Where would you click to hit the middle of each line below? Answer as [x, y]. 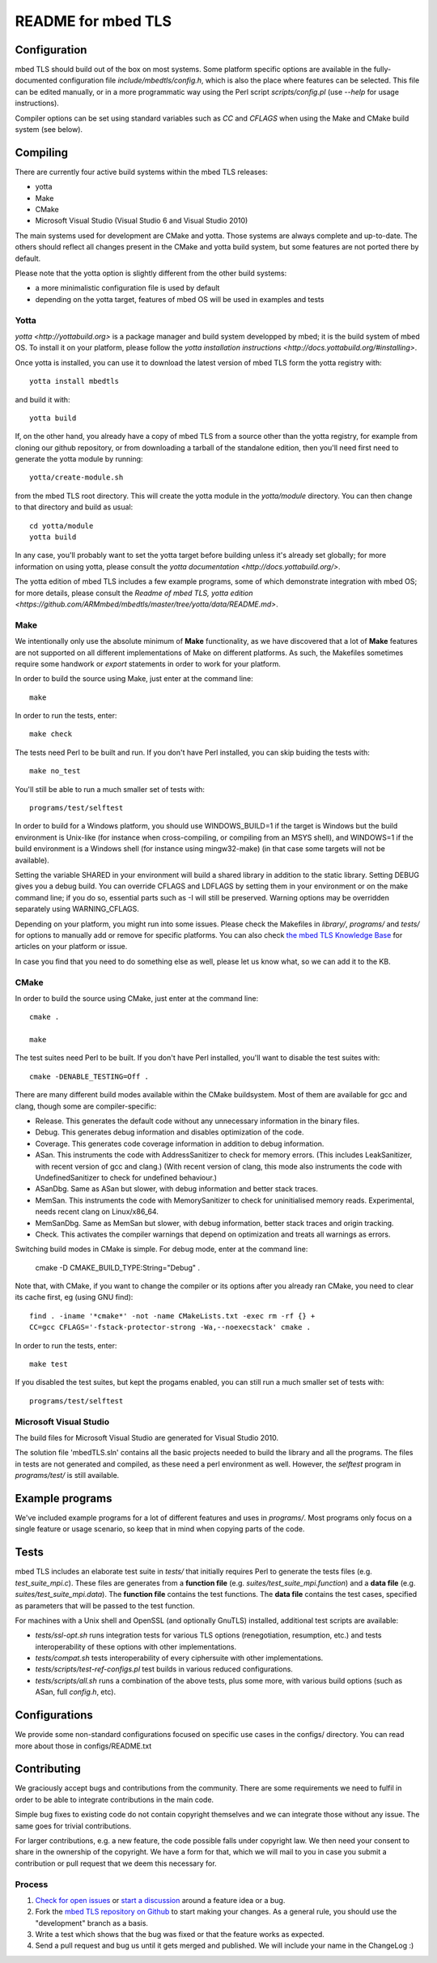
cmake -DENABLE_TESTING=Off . [89, 1076]
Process [32, 1884]
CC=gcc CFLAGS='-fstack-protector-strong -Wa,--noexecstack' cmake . [170, 1327]
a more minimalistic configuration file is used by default [127, 288]
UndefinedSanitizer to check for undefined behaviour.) [126, 1177]
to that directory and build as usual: [74, 507]
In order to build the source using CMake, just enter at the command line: [137, 998]
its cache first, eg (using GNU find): [74, 1297]
